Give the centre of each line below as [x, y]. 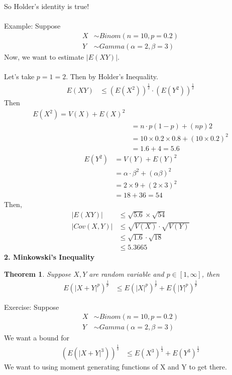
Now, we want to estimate [44, 56]
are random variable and [127, 273]
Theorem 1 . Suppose [38, 273]
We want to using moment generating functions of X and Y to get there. [115, 367]
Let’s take [19, 76]
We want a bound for [37, 338]
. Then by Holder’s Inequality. [112, 76]
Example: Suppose [32, 26]
